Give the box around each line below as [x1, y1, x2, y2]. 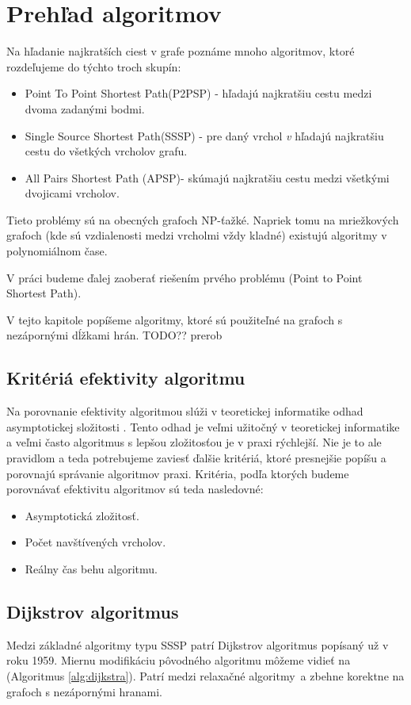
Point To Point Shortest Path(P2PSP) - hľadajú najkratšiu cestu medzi [25, 85, 372, 102]
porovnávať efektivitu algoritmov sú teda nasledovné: [6, 481, 264, 497]
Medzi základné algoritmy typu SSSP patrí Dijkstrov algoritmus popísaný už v [6, 636, 389, 653]
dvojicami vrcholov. [25, 185, 120, 201]
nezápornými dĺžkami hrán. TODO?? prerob [6, 327, 223, 343]
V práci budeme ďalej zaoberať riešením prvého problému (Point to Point [6, 269, 363, 285]
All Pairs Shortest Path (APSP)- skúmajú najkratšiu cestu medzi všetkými [25, 169, 390, 186]
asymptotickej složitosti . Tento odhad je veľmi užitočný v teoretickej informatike [6, 418, 400, 435]
